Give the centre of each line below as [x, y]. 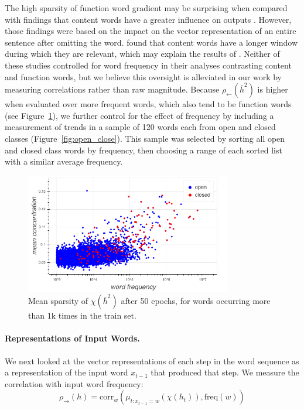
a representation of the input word [66, 372]
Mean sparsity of [58, 301]
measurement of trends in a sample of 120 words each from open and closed [140, 127]
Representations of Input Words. [72, 338]
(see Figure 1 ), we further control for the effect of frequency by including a [139, 115]
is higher [273, 89]
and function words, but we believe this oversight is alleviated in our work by [143, 76]
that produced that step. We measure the [225, 372]
